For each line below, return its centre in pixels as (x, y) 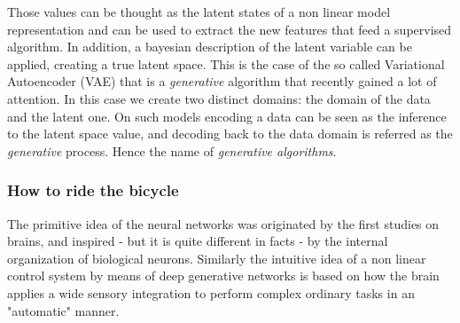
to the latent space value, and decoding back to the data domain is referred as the (230, 134)
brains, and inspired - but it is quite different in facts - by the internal (198, 241)
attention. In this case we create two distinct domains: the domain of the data (219, 98)
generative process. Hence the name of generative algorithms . (172, 150)
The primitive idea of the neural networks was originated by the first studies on (223, 223)
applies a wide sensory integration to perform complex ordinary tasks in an (211, 292)
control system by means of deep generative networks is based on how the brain (223, 276)
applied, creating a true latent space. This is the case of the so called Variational (226, 63)
